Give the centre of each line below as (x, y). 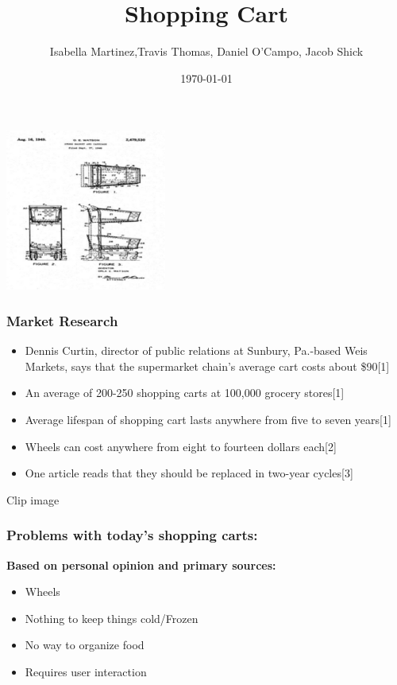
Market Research (62, 320)
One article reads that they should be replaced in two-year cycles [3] (189, 473)
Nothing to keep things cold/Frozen (112, 618)
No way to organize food (85, 645)
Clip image (33, 499)
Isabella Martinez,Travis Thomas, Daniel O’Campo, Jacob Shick (206, 51)
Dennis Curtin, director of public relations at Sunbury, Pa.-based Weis (196, 350)
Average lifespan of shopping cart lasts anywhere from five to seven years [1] (208, 419)
